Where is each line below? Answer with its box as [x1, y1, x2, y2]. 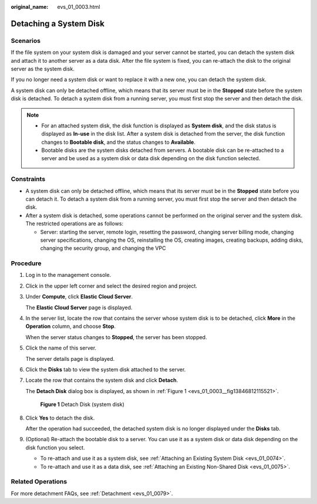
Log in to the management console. [25, 272, 112, 279]
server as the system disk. [11, 65, 75, 72]
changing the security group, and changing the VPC [40, 245, 166, 252]
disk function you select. [25, 444, 85, 451]
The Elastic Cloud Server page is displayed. [25, 304, 133, 311]
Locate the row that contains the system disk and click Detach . [25, 377, 178, 384]
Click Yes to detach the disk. [25, 414, 95, 421]
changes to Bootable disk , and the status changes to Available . [41, 138, 196, 146]
